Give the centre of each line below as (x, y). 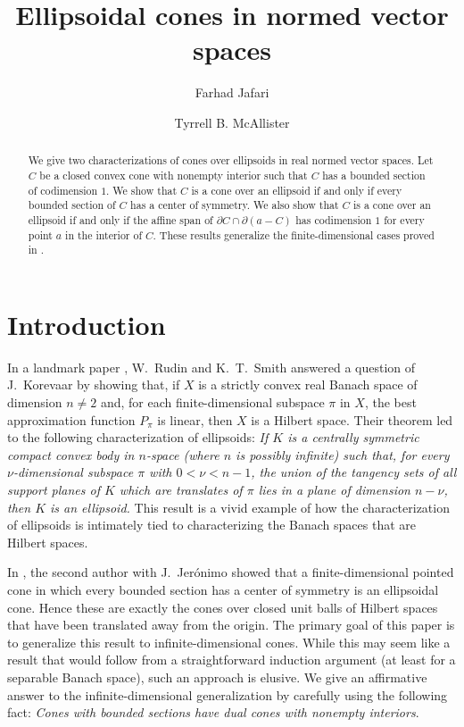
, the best (390, 402)
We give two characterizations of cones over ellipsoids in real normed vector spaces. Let (231, 160)
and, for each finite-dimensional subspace (212, 402)
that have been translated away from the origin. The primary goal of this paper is (231, 625)
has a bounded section (374, 175)
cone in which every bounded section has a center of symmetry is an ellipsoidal (223, 589)
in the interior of (104, 234)
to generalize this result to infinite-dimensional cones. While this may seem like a (229, 642)
